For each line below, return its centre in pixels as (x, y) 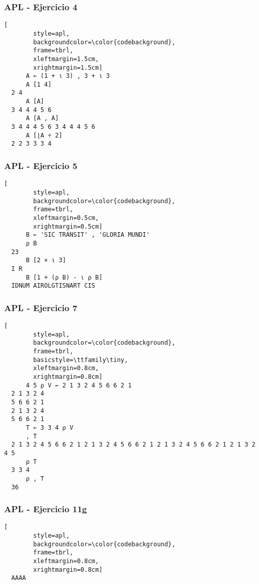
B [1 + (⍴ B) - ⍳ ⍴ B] (64, 277)
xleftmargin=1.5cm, (66, 59)
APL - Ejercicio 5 (41, 165)
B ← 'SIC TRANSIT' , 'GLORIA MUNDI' (88, 235)
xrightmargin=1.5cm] (68, 67)
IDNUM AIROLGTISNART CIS (53, 286)
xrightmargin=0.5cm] (68, 226)
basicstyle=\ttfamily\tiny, (81, 360)
